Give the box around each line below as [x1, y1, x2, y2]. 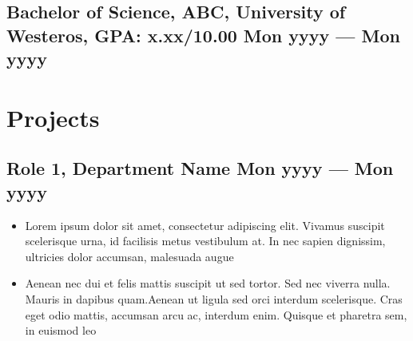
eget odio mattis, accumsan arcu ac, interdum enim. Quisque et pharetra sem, [25, 306, 407, 323]
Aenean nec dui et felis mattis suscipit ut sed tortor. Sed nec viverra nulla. [25, 275, 391, 291]
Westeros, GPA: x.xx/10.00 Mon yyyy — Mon [6, 22, 400, 47]
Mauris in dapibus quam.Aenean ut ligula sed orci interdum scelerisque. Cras [25, 290, 403, 307]
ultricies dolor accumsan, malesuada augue [25, 248, 234, 264]
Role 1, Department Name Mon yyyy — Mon [6, 156, 394, 180]
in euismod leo [25, 322, 97, 339]
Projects [6, 101, 100, 133]
